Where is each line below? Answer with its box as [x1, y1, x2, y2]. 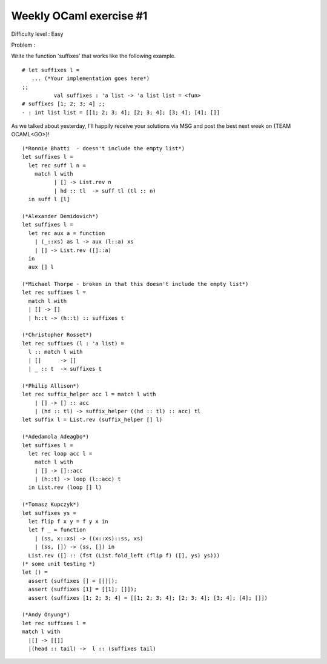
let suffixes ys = [22, 510, 77, 516]
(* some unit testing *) [22, 560, 96, 567]
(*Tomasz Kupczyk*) [22, 501, 80, 508]
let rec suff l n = [28, 162, 86, 169]
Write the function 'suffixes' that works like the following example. [11, 52, 176, 60]
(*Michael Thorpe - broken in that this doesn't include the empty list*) [22, 281, 249, 288]
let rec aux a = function [28, 230, 105, 236]
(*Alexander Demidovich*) [22, 213, 99, 219]
